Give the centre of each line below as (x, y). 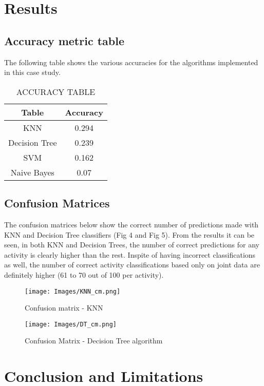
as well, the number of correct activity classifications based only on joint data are (132, 265)
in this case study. (32, 72)
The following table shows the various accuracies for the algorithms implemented (131, 62)
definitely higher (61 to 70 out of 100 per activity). (84, 274)
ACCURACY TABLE (56, 91)
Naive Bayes (32, 172)
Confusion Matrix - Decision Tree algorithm (94, 341)
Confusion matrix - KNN (64, 308)
